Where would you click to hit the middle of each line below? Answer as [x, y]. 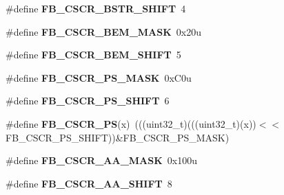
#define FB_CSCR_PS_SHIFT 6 [88, 101]
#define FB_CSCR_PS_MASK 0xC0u [99, 77]
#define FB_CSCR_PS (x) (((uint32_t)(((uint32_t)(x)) [131, 123]
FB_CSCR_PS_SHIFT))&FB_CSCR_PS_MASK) [118, 137]
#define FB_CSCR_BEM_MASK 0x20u [104, 31]
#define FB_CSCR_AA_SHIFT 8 [89, 183]
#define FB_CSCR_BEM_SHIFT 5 [93, 55]
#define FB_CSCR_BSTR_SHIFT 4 [96, 8]
